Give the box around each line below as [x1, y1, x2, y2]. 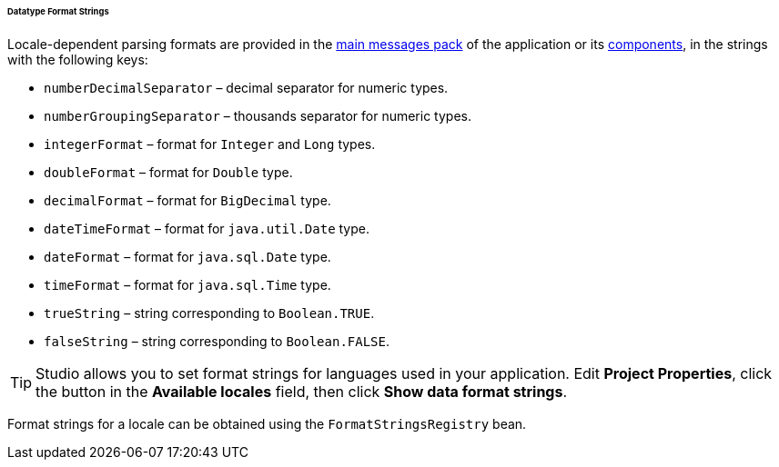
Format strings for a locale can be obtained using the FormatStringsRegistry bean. [7, 415, 527, 432]
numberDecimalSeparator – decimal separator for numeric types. [44, 79, 449, 95]
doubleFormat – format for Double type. [44, 164, 293, 180]
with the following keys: [7, 51, 148, 67]
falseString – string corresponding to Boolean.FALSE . [44, 333, 390, 349]
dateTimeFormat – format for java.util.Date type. [44, 220, 370, 236]
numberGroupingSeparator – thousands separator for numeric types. [44, 107, 471, 124]
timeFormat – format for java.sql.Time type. [44, 276, 331, 293]
